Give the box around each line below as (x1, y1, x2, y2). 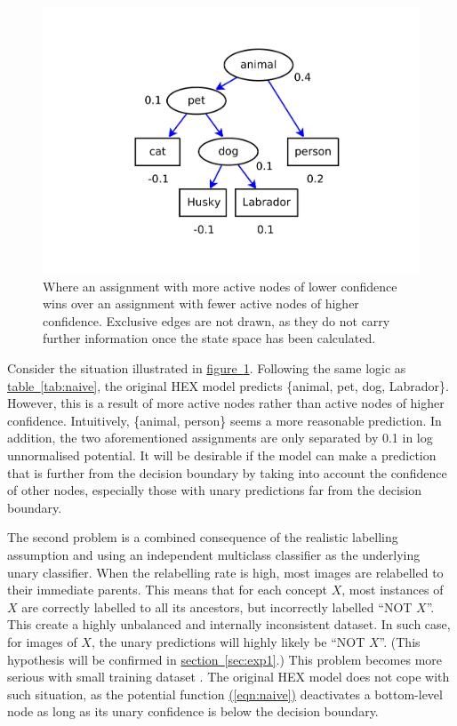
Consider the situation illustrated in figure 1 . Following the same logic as (7, 359, 406, 378)
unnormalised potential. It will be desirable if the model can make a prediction (7, 446, 437, 464)
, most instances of (341, 580, 444, 599)
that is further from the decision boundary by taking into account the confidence (7, 463, 447, 482)
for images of (7, 632, 77, 650)
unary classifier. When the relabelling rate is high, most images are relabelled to (7, 562, 444, 581)
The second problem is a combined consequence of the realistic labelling (7, 528, 398, 546)
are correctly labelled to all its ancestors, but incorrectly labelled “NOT (21, 597, 413, 616)
